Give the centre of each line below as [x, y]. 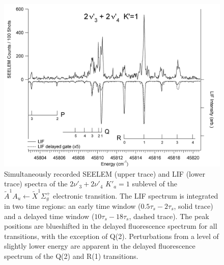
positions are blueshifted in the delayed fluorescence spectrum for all [111, 226]
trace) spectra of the [36, 184]
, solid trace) [193, 206]
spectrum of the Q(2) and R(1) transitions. [71, 256]
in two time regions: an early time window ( [73, 206]
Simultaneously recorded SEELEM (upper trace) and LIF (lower [105, 173]
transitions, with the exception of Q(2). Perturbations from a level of [111, 236]
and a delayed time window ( [49, 216]
